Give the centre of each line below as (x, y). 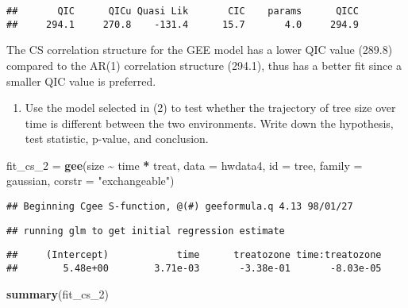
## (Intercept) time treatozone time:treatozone (194, 255)
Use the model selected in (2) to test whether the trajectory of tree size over (210, 108)
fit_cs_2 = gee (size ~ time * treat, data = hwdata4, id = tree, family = (185, 165)
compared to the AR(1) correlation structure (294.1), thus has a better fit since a (204, 65)
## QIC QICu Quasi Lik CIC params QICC (183, 11)
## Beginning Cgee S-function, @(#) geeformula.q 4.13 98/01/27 (180, 207)
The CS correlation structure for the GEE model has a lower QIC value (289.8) (200, 50)
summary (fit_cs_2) (58, 293)
